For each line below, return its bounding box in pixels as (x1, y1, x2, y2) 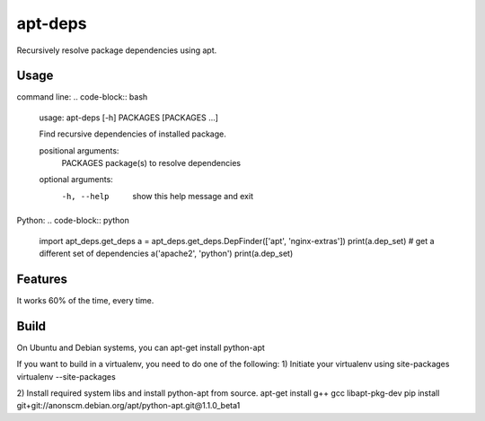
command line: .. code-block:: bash (16, 92, 148, 102)
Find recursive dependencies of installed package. (39, 128, 226, 139)
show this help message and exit (132, 190, 253, 201)
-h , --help (61, 191, 110, 201)
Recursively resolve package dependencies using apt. (16, 45, 217, 56)
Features (16, 271, 67, 286)
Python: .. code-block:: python (16, 215, 130, 226)
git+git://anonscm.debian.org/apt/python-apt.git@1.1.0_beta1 (16, 400, 241, 411)
